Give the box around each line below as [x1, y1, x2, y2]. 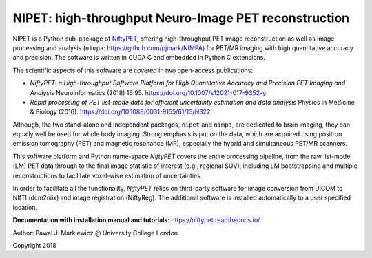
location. [12, 203, 38, 211]
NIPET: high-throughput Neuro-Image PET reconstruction [12, 10, 350, 25]
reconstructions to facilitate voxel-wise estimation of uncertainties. [12, 171, 203, 180]
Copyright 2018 [12, 241, 56, 249]
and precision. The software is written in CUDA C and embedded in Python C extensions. [12, 54, 265, 62]
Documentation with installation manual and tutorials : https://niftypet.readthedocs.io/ [12, 216, 260, 224]
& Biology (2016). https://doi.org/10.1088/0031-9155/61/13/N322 [30, 107, 211, 116]
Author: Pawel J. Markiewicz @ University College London [12, 228, 178, 237]
